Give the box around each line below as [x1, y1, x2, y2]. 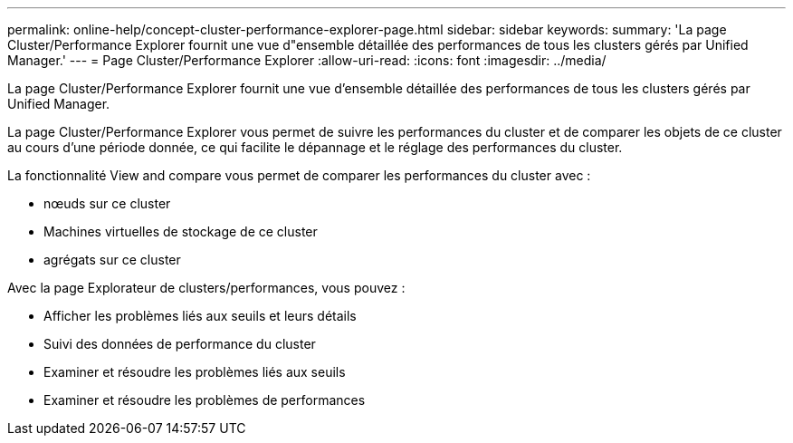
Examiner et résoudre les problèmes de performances [43, 392, 366, 408]
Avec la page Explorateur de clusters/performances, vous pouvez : [7, 280, 406, 295]
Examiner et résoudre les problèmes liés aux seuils [43, 364, 346, 380]
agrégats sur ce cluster [43, 252, 181, 267]
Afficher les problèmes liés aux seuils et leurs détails [43, 308, 357, 323]
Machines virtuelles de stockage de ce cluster [43, 224, 318, 239]
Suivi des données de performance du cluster [43, 336, 316, 352]
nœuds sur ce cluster [43, 196, 171, 211]
